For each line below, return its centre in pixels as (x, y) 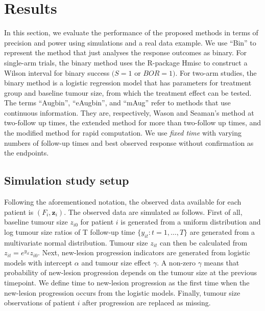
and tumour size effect (116, 262)
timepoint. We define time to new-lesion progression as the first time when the (127, 282)
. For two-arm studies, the (216, 72)
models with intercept (38, 262)
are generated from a (222, 231)
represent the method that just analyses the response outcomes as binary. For (126, 52)
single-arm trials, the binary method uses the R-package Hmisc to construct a (126, 62)
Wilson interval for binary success (57, 72)
